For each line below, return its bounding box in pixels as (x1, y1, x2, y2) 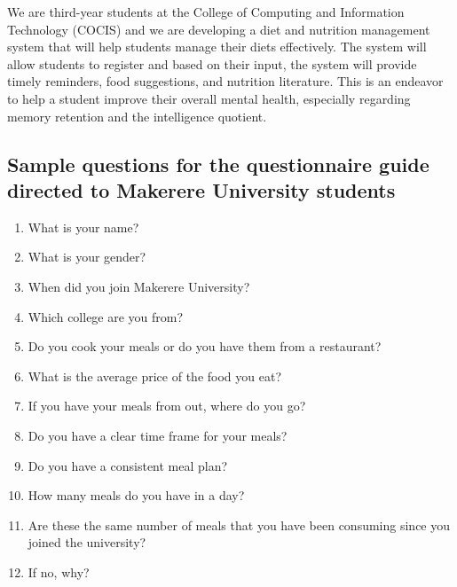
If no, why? (28, 562, 90, 581)
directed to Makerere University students (7, 176, 396, 203)
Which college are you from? (28, 307, 184, 325)
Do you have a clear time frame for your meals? (28, 426, 288, 444)
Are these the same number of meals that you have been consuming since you (28, 515, 451, 534)
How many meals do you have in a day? (28, 486, 245, 505)
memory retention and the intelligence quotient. (7, 106, 267, 125)
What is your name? (28, 217, 139, 236)
